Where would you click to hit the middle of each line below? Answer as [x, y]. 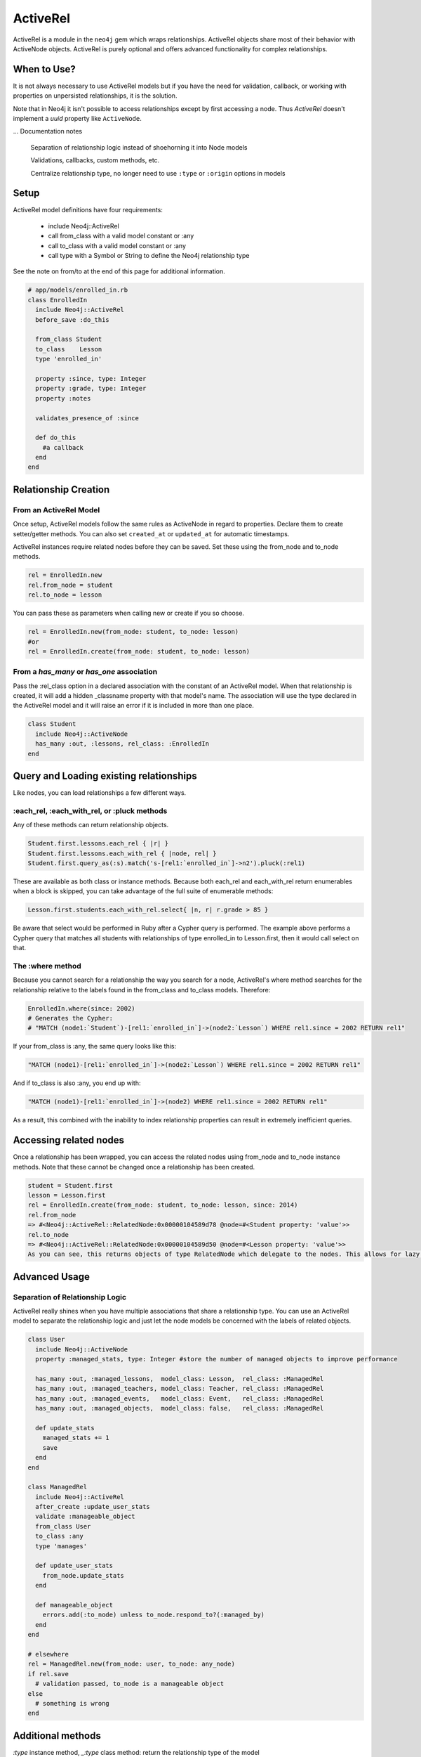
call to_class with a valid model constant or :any [117, 245]
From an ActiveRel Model [56, 510]
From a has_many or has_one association [85, 672]
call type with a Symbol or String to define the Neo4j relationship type [149, 256]
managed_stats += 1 [76, 1438]
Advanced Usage [52, 1277]
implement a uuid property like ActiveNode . [77, 119]
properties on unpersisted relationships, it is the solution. [95, 96]
